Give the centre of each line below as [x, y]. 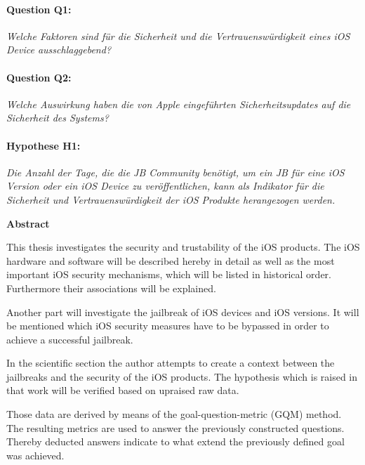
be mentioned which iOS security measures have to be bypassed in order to [168, 326]
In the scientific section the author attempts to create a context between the [171, 363]
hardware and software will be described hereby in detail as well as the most [171, 260]
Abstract [28, 223]
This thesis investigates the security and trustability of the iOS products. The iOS [183, 247]
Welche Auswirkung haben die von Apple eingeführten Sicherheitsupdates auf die [179, 104]
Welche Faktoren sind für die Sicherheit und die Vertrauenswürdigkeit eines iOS [178, 35]
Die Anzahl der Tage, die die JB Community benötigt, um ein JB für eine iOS [175, 172]
